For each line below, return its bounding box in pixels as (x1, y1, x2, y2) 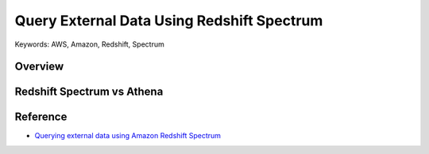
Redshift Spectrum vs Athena (14, 85, 164, 99)
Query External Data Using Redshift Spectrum (14, 12, 323, 29)
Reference (14, 111, 68, 124)
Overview (14, 60, 64, 73)
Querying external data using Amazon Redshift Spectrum (34, 131, 222, 141)
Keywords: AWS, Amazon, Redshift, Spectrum (14, 39, 164, 49)
